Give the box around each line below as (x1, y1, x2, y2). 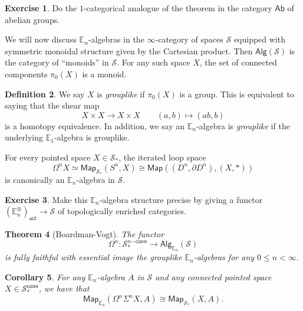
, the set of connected (199, 56, 277, 68)
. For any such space (117, 56, 190, 68)
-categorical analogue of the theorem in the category (83, 2, 272, 14)
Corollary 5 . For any (5, 270, 85, 283)
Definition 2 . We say (5, 87, 85, 100)
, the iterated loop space (118, 150, 206, 163)
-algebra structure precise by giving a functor (99, 193, 263, 205)
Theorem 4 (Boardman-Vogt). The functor (5, 227, 164, 240)
